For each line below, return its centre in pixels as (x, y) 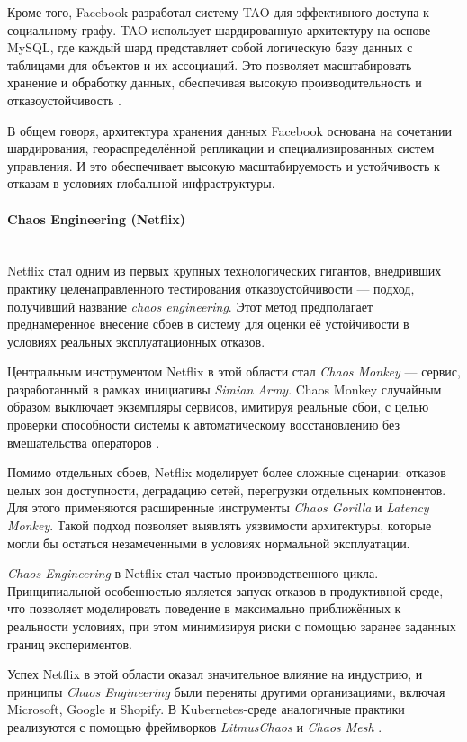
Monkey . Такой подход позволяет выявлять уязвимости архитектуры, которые (220, 525)
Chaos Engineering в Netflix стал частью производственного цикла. (193, 573)
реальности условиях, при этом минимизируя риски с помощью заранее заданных (232, 626)
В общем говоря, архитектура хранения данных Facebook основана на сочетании (229, 130)
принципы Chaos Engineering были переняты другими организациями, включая (226, 691)
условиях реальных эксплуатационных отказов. (136, 341)
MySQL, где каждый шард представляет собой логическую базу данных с (210, 47)
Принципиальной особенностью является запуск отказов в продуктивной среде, (225, 590)
